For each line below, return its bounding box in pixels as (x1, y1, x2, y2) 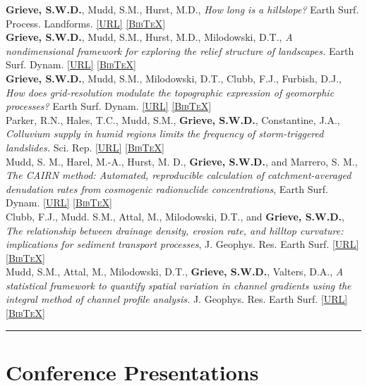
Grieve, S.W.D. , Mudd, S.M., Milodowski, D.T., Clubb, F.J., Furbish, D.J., (6, 70, 342, 85)
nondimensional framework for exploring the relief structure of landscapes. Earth (6, 43, 354, 58)
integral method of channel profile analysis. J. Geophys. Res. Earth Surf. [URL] (6, 292, 348, 306)
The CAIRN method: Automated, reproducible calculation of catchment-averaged (6, 168, 351, 182)
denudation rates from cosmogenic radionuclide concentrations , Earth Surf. (6, 181, 328, 196)
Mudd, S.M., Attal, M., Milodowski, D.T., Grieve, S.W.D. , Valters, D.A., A (6, 264, 344, 279)
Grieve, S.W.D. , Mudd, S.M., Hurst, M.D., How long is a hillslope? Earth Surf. (6, 2, 359, 16)
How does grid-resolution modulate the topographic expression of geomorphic (6, 85, 335, 99)
